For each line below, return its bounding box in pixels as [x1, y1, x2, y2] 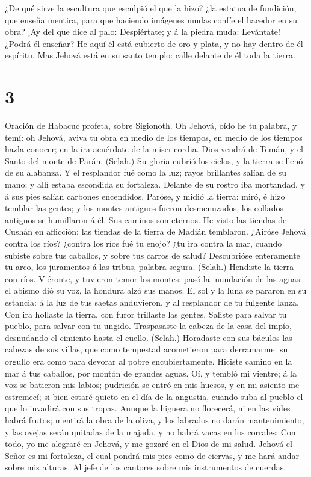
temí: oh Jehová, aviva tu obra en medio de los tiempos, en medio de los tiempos [5, 131, 303, 143]
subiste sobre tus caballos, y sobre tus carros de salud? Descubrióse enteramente [5, 248, 300, 261]
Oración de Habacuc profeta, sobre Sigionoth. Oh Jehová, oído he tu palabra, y [5, 119, 297, 132]
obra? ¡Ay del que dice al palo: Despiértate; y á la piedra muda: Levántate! [5, 25, 280, 38]
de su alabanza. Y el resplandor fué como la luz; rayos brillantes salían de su [5, 166, 287, 179]
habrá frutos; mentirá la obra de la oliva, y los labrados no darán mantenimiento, [5, 413, 304, 426]
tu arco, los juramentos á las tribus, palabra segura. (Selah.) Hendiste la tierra [5, 260, 294, 273]
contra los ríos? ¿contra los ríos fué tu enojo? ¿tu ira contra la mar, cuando [5, 237, 282, 250]
